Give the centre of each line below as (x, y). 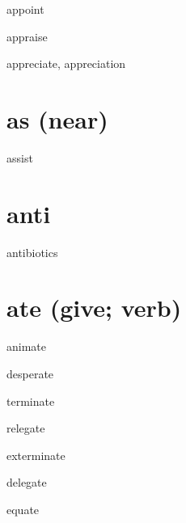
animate (26, 346)
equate (23, 509)
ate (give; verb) (94, 308)
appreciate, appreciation (66, 63)
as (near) (57, 118)
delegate (27, 482)
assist (20, 157)
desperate (30, 373)
